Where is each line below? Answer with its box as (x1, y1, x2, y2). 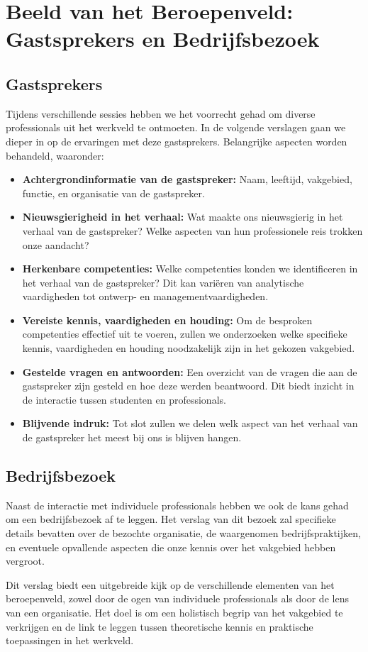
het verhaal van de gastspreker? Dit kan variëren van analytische (22, 275, 304, 289)
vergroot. (6, 553, 45, 568)
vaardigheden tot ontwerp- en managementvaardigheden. (22, 289, 269, 304)
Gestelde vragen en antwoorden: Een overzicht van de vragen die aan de (22, 364, 357, 379)
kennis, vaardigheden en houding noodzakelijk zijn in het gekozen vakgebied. (22, 341, 355, 355)
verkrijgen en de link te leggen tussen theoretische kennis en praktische (6, 619, 313, 634)
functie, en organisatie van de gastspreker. (22, 185, 205, 200)
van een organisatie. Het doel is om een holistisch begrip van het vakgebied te (6, 605, 343, 619)
